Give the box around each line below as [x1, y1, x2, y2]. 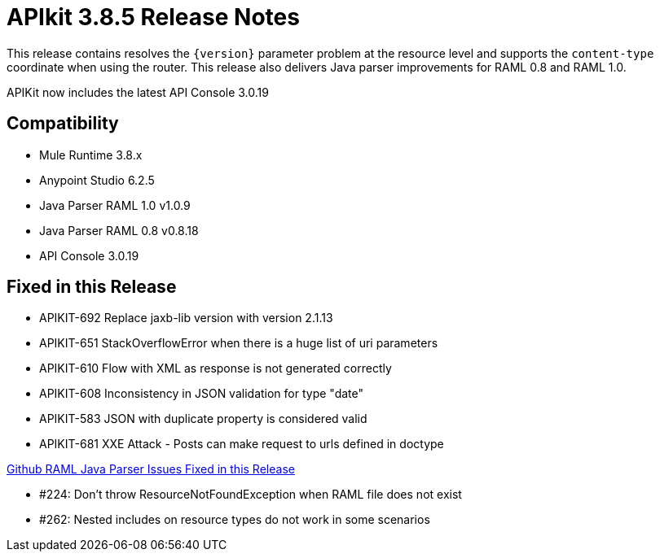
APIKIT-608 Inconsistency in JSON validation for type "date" [39, 386, 364, 401]
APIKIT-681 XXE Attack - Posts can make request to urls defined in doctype [39, 437, 444, 451]
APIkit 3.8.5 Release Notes [7, 3, 300, 31]
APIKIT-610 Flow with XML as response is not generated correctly [39, 361, 392, 376]
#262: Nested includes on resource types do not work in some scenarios [39, 512, 430, 527]
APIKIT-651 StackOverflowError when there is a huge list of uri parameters [39, 336, 438, 351]
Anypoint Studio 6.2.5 [39, 172, 155, 187]
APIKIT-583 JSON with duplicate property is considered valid [39, 412, 367, 426]
